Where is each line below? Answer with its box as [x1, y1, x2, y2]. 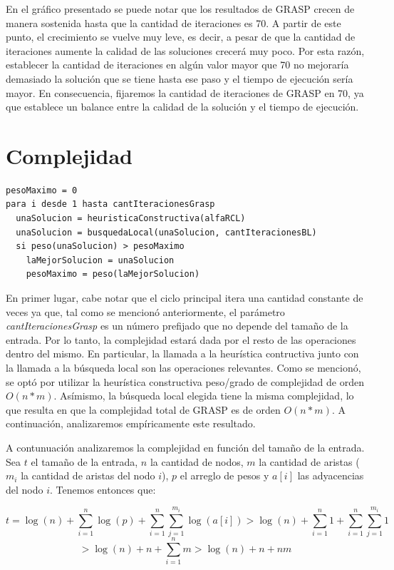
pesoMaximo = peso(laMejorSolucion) [26, 269, 200, 280]
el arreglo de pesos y [180, 468, 269, 483]
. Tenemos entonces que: [50, 482, 156, 497]
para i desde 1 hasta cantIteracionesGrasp [6, 199, 215, 210]
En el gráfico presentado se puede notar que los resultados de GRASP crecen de [6, 1, 355, 16]
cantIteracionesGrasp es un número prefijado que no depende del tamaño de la [6, 318, 348, 333]
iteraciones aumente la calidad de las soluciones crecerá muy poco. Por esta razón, [6, 43, 365, 58]
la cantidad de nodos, [150, 454, 244, 469]
